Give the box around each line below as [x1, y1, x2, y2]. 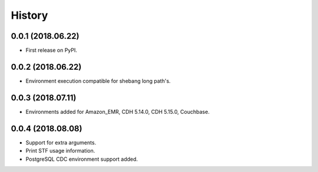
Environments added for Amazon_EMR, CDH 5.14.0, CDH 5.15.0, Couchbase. [25, 108, 210, 115]
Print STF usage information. [25, 147, 95, 154]
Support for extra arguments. [25, 139, 97, 146]
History [11, 9, 48, 22]
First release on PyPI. [25, 47, 78, 54]
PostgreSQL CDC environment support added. [25, 156, 138, 163]
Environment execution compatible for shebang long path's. [25, 77, 171, 85]
